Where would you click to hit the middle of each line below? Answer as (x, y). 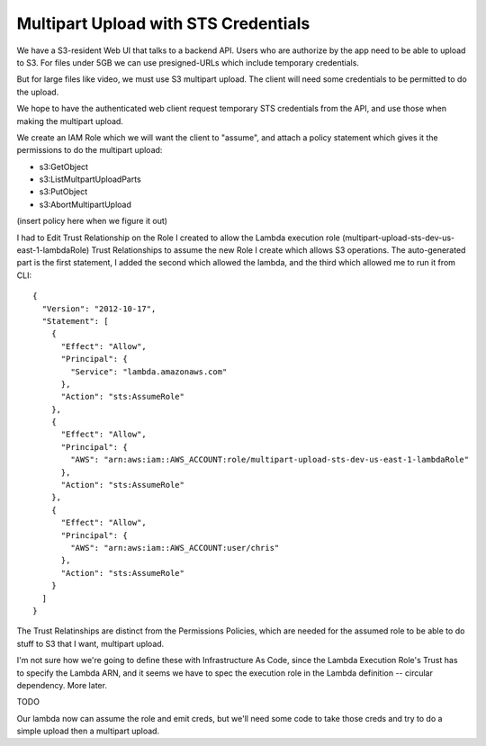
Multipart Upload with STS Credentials (163, 23)
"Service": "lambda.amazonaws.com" (149, 372)
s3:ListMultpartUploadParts (90, 179)
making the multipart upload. (70, 121)
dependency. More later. (62, 685)
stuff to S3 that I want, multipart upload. (90, 643)
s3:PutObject (63, 192)
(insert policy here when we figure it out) (92, 221)
